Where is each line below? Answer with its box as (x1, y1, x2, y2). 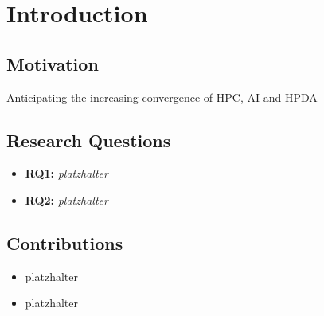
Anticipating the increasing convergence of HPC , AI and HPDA (6, 88, 318, 105)
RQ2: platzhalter (25, 191, 108, 208)
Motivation (6, 51, 99, 76)
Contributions (6, 230, 123, 255)
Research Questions (6, 127, 171, 152)
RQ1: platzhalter (25, 165, 108, 181)
